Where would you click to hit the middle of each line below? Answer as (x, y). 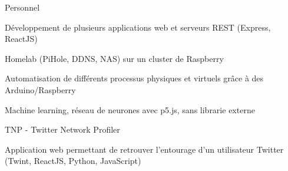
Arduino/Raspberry (40, 89)
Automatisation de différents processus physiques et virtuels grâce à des (134, 78)
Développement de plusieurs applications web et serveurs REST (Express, (138, 27)
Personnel (22, 7)
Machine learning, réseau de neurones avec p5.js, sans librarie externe (130, 109)
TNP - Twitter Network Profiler (62, 129)
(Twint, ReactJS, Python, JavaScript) (73, 161)
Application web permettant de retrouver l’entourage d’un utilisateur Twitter (144, 149)
